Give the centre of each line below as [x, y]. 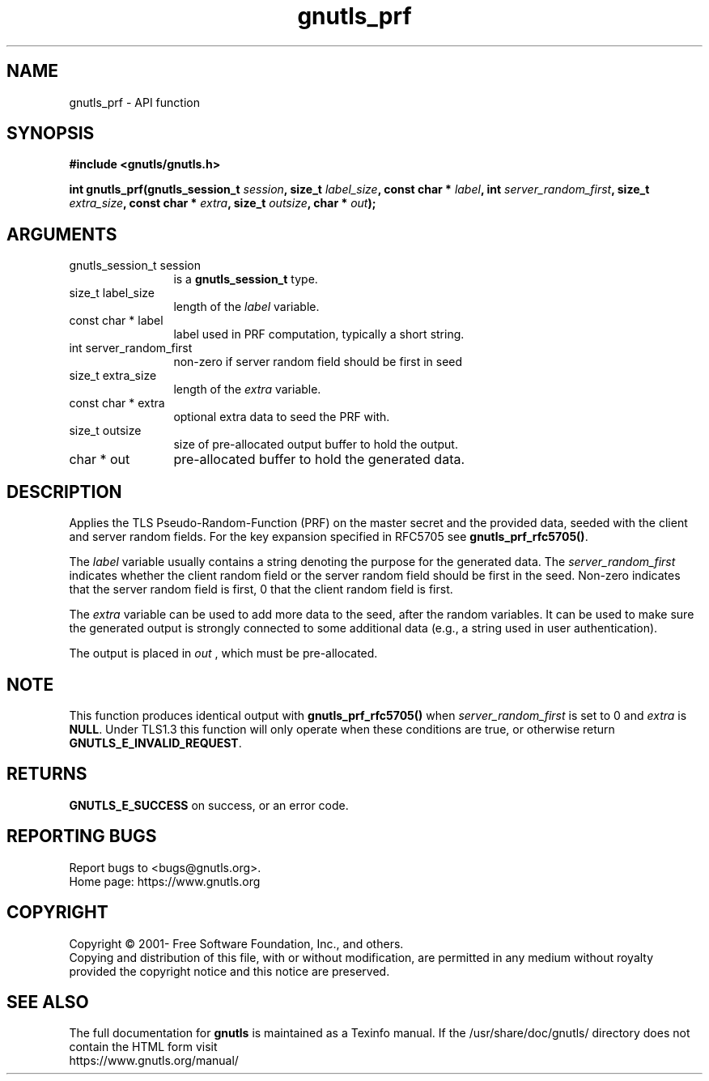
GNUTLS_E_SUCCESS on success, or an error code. [209, 805]
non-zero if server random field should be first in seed [318, 362]
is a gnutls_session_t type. [246, 279]
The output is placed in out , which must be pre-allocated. [223, 653]
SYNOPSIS [51, 134]
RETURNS [47, 774]
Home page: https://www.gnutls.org [165, 881]
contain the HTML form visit [143, 1047]
